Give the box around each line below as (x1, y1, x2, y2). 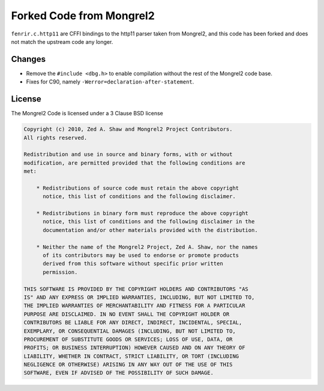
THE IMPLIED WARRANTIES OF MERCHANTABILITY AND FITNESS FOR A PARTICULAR (23, 302, 245, 309)
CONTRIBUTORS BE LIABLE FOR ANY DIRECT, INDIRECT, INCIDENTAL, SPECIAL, (23, 319, 242, 326)
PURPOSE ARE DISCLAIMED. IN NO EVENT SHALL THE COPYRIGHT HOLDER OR (23, 311, 230, 318)
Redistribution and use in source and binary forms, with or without (23, 151, 233, 158)
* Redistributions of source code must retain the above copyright (36, 184, 239, 192)
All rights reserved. (23, 134, 88, 141)
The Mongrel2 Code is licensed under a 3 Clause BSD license (11, 110, 163, 117)
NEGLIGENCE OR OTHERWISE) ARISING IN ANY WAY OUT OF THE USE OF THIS (23, 361, 233, 368)
